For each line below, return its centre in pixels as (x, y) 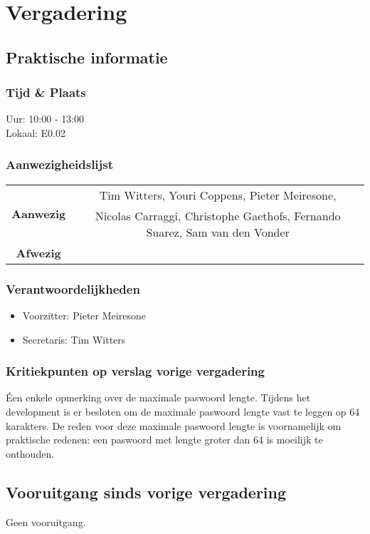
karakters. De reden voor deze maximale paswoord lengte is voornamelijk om (174, 425)
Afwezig (38, 252)
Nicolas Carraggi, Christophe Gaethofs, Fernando (218, 215)
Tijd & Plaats (46, 92)
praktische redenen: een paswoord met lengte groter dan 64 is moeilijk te (164, 440)
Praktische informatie (87, 57)
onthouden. (30, 453)
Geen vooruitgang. (46, 522)
